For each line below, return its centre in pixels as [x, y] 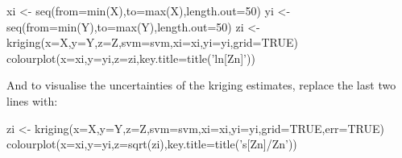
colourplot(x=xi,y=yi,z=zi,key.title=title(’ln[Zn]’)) [131, 58]
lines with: [32, 100]
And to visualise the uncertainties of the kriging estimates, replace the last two [201, 85]
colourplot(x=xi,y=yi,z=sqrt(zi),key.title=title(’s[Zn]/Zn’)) [152, 144]
